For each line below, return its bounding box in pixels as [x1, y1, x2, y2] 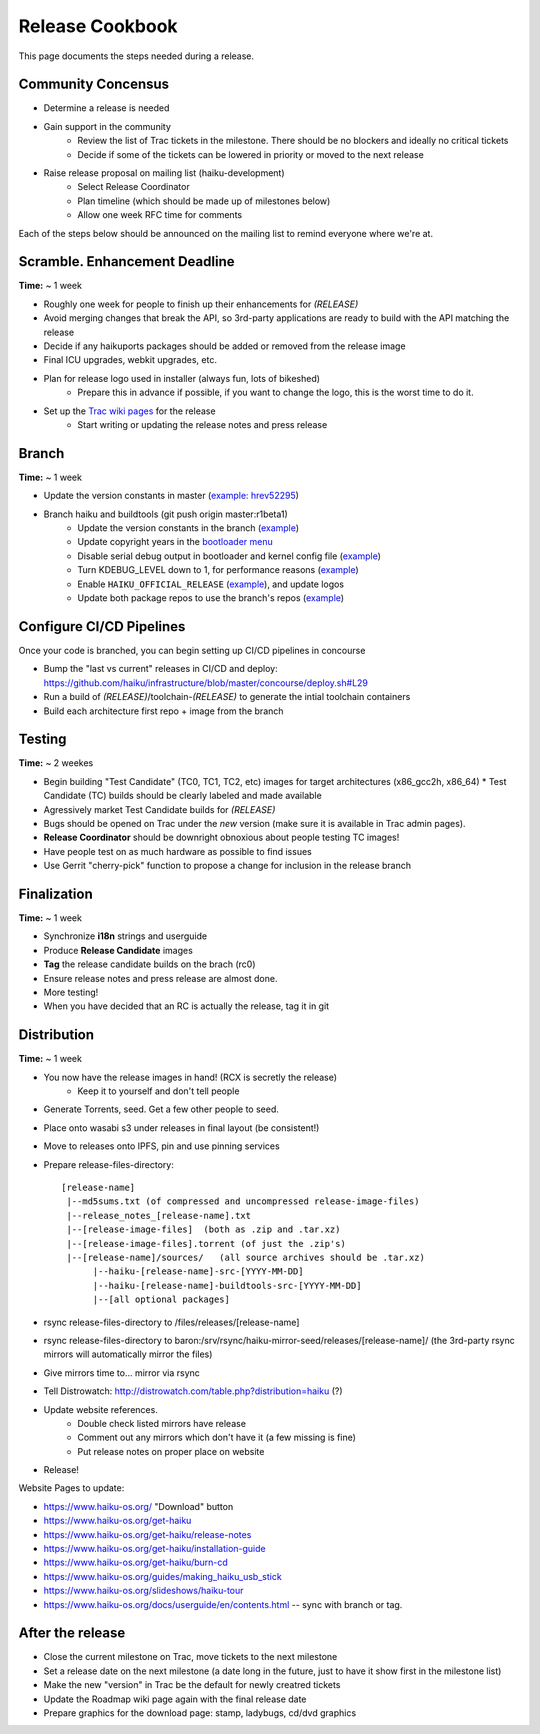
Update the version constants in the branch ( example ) [77, 522, 300, 534]
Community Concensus [18, 76, 170, 93]
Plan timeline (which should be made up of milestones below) [77, 195, 331, 207]
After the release [18, 1625, 126, 1642]
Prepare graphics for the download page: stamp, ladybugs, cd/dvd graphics [43, 1707, 357, 1719]
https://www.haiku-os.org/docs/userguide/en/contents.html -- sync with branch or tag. [43, 1598, 403, 1610]
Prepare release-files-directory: [43, 1158, 174, 1170]
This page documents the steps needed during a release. [18, 50, 255, 62]
